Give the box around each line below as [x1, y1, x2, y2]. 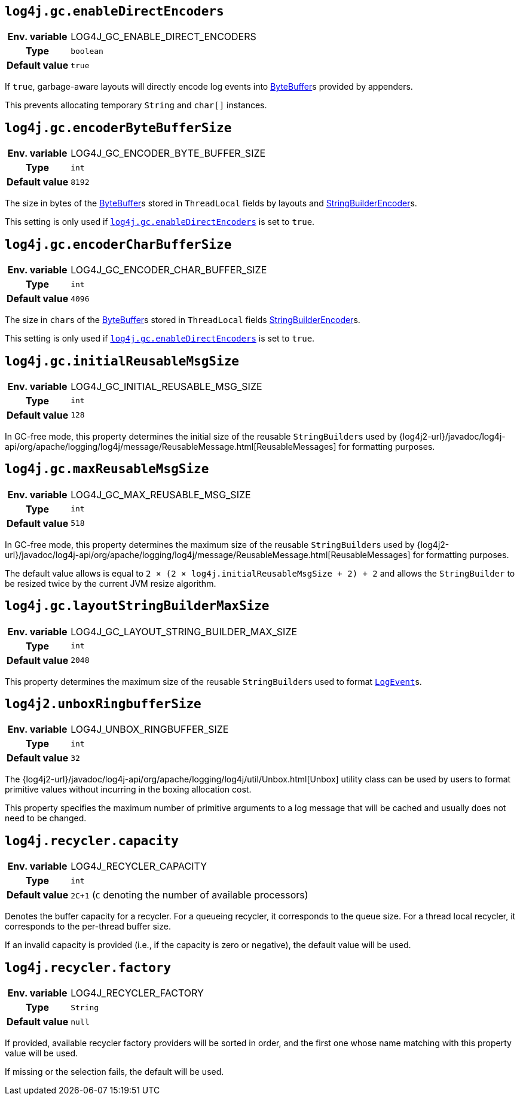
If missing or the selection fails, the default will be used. [5, 1067, 224, 1077]
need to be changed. [5, 813, 87, 824]
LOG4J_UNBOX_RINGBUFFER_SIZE [71, 723, 229, 736]
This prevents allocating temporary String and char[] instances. [5, 100, 267, 111]
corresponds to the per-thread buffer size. [5, 921, 171, 932]
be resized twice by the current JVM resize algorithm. [5, 578, 216, 589]
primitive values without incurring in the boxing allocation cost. [5, 784, 252, 795]
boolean [71, 46, 103, 56]
